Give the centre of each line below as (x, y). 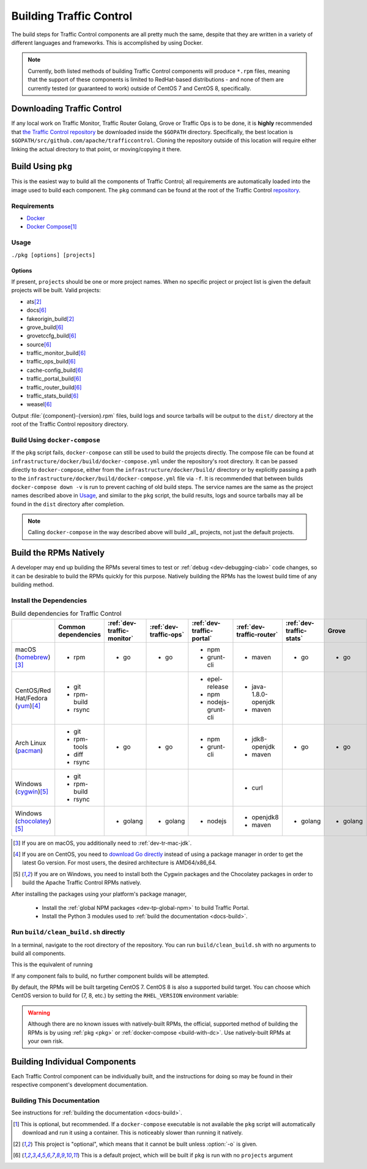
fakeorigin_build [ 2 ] (50, 319)
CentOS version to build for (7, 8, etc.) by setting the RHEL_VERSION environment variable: (125, 996)
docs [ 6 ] (37, 310)
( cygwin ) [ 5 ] (32, 792)
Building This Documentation (56, 1101)
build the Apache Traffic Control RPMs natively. (82, 883)
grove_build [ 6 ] (45, 327)
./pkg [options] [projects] (54, 255)
